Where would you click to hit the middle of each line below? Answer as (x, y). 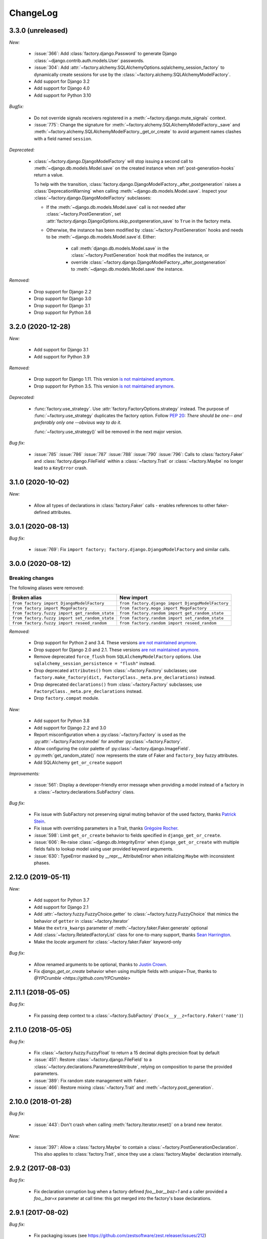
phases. (42, 863)
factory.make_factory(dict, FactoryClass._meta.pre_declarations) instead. (125, 677)
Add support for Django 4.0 (62, 88)
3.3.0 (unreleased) (39, 30)
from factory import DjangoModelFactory (58, 603)
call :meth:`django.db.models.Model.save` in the (120, 248)
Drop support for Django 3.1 (62, 305)
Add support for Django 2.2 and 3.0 (70, 728)
